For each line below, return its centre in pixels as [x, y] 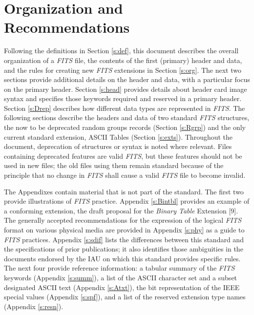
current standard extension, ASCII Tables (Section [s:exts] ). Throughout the [118, 136]
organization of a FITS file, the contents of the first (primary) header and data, [123, 60]
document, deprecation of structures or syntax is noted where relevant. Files [118, 146]
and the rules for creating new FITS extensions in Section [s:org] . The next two [123, 70]
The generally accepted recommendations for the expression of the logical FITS [123, 220]
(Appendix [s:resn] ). [34, 306]
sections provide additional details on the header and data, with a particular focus [127, 79]
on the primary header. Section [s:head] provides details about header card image [126, 89]
